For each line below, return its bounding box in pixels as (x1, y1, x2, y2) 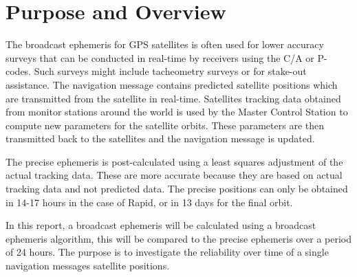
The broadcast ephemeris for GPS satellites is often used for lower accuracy (6, 37, 324, 52)
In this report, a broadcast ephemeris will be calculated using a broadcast (6, 218, 316, 232)
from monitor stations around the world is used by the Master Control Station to (6, 104, 348, 119)
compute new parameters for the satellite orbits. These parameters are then (6, 118, 324, 132)
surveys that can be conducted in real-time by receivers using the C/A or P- (6, 50, 327, 65)
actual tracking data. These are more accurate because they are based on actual (6, 168, 343, 182)
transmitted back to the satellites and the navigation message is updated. (6, 131, 315, 146)
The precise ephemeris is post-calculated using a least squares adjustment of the (6, 154, 343, 168)
